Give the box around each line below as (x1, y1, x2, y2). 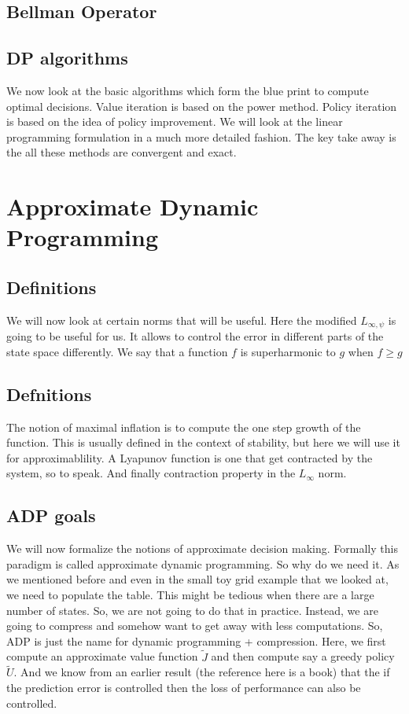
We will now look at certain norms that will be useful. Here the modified (6, 311, 357, 328)
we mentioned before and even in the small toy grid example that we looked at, (6, 571, 389, 587)
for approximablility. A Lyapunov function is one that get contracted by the (6, 449, 373, 466)
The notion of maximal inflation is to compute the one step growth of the (6, 418, 361, 435)
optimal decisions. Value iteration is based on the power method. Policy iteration (6, 98, 397, 114)
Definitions (6, 274, 97, 299)
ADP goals (6, 503, 96, 528)
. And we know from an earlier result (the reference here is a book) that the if (13, 664, 390, 680)
